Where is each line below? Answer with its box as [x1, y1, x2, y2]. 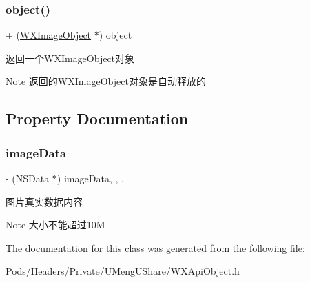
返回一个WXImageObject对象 [6, 50, 135, 65]
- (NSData [6, 171, 50, 185]
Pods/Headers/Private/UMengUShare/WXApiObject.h [6, 264, 240, 278]
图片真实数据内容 [6, 194, 83, 208]
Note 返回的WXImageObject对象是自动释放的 [6, 74, 206, 88]
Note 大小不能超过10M [6, 217, 105, 232]
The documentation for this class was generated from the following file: [6, 240, 305, 255]
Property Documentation [6, 108, 189, 129]
